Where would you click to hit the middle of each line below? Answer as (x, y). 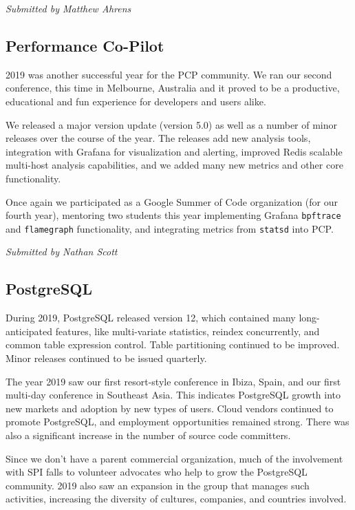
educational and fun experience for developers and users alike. (136, 101)
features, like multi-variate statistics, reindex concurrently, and (187, 331)
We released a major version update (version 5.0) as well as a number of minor (172, 124)
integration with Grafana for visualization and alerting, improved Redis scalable (174, 151)
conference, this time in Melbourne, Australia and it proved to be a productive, (173, 88)
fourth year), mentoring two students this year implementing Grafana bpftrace (173, 215)
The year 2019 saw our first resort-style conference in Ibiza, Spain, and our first (173, 381)
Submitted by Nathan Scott (62, 252)
